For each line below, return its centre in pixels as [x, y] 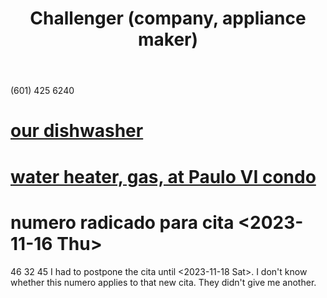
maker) [168, 39]
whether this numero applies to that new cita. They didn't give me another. [163, 282]
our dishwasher [77, 131]
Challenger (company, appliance [168, 18]
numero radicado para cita [122, 222]
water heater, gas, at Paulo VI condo [163, 176]
